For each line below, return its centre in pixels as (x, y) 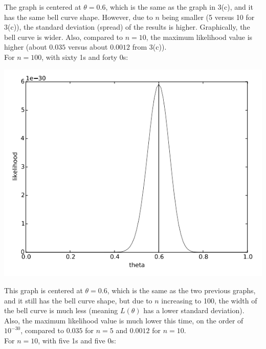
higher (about (26, 47)
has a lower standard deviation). (194, 310)
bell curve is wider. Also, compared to (64, 37)
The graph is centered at (43, 7)
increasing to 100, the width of (209, 300)
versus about (88, 47)
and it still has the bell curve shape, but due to (78, 300)
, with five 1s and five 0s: (77, 341)
